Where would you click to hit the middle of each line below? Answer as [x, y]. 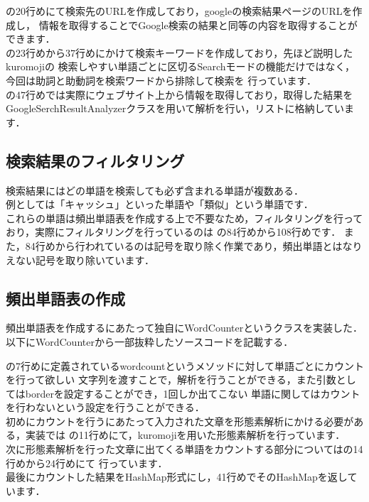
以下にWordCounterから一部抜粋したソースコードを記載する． [150, 341]
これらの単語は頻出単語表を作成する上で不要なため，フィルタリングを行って [184, 218]
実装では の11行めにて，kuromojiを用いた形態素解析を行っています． [185, 435]
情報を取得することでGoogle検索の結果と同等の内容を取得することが [198, 24]
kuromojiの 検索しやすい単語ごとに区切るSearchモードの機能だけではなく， [181, 66]
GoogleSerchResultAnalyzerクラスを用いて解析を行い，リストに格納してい [175, 108]
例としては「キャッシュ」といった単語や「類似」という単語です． [160, 204]
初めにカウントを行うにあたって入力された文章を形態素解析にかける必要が [180, 421]
